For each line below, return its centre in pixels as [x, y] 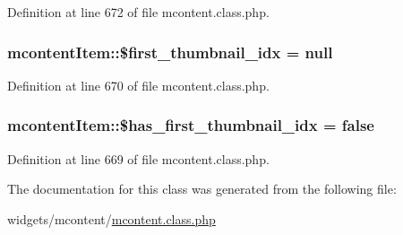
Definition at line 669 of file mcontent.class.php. [138, 158]
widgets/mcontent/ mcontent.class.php [111, 218]
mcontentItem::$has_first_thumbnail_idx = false [191, 125]
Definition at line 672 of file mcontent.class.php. [138, 12]
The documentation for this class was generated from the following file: [202, 189]
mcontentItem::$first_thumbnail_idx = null [170, 52]
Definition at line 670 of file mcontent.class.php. [138, 85]
